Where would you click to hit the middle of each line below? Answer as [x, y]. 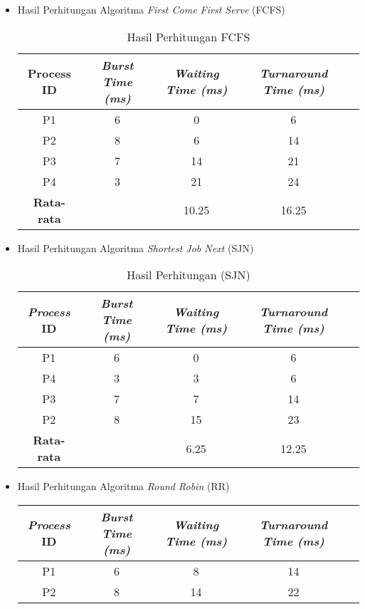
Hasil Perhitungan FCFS [189, 36]
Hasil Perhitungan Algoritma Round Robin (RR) [123, 486]
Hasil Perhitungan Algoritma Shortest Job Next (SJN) [136, 248]
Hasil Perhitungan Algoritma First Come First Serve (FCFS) [151, 9]
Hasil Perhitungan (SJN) [189, 275]
